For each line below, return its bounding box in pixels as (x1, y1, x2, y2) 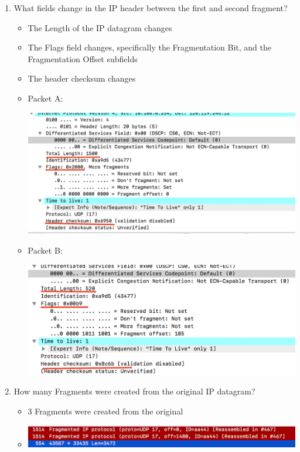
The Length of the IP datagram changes (28, 21, 172, 33)
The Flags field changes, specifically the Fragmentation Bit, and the (28, 41, 272, 53)
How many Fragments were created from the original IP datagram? (13, 385, 255, 397)
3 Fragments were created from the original (28, 405, 183, 417)
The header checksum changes (28, 72, 136, 85)
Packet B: (28, 244, 63, 256)
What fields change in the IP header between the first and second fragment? (13, 2, 288, 14)
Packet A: (28, 92, 63, 104)
